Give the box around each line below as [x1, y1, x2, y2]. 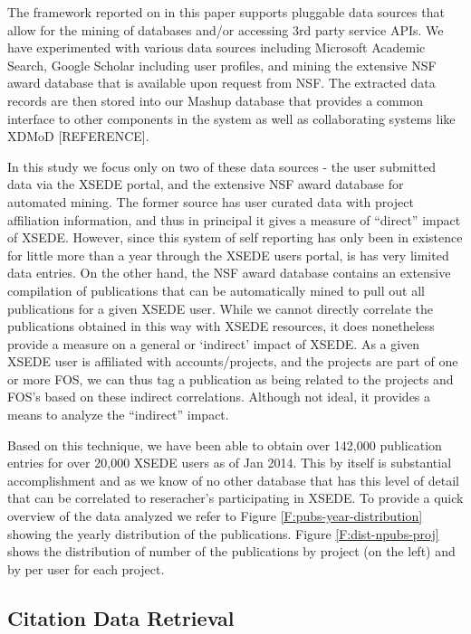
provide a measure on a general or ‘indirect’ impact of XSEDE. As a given [7, 334, 420, 353]
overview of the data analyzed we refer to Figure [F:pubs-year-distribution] [7, 506, 423, 525]
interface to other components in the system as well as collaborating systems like [7, 109, 456, 128]
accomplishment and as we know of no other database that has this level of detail [7, 470, 459, 489]
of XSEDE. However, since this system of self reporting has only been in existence [7, 228, 463, 247]
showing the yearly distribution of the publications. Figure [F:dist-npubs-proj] [7, 524, 439, 543]
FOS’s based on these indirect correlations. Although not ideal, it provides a [7, 387, 431, 406]
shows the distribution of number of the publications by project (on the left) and [7, 542, 456, 561]
